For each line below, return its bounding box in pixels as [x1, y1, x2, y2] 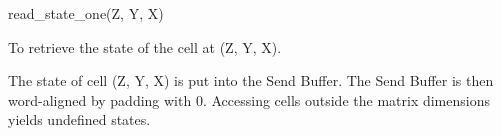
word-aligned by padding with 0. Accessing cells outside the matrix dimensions [8, 89, 490, 110]
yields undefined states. [8, 109, 151, 130]
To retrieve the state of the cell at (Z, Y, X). [8, 36, 282, 57]
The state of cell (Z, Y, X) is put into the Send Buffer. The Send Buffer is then [8, 70, 494, 91]
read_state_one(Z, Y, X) [8, 3, 164, 23]
